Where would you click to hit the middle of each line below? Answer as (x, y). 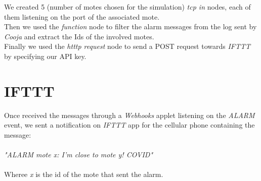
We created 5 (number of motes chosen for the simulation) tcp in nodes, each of (127, 7)
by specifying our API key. (45, 56)
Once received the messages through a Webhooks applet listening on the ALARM (129, 115)
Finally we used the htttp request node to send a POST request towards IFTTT (127, 46)
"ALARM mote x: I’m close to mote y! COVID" (79, 155)
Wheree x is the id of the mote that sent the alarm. (84, 174)
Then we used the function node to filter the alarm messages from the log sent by (130, 26)
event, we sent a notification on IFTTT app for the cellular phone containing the (129, 125)
